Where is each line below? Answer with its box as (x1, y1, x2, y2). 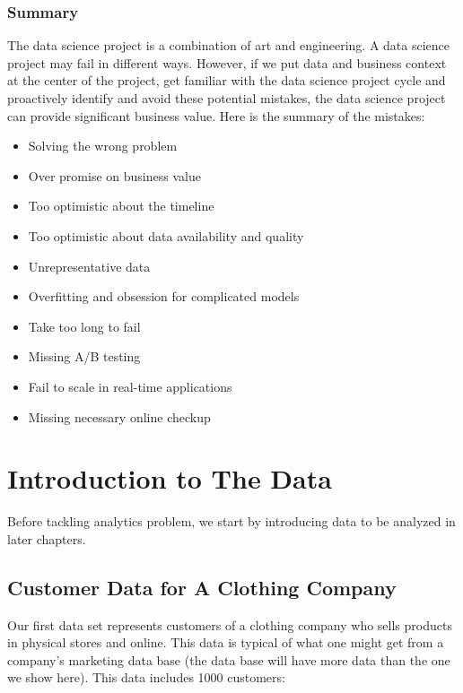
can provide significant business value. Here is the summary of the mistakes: (7, 106, 425, 125)
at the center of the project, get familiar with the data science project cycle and (7, 71, 446, 90)
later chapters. (7, 529, 86, 548)
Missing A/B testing (28, 347, 141, 366)
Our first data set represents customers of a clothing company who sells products (7, 615, 452, 634)
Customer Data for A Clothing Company (7, 573, 397, 601)
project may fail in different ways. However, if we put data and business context (7, 53, 447, 72)
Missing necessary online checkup (28, 407, 211, 426)
